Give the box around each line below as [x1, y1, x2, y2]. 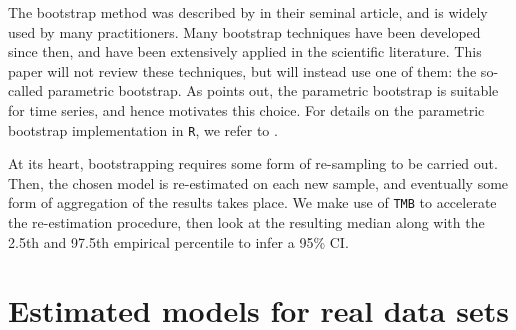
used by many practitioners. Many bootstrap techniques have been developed [8, 21, 481, 42]
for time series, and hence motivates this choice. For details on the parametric [8, 99, 485, 120]
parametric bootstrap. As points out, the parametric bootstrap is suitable [47, 80, 499, 101]
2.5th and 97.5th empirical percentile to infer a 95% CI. [8, 231, 349, 252]
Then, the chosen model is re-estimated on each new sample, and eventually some [8, 172, 509, 193]
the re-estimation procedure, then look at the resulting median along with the [8, 212, 485, 233]
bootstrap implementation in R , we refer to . [8, 119, 278, 140]
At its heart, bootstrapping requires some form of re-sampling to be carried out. [8, 153, 498, 174]
